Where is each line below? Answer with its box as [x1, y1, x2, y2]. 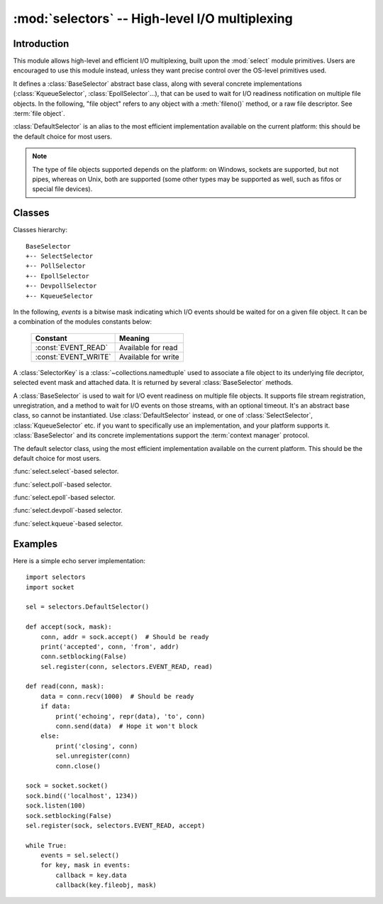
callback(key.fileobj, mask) [55, 881, 157, 889]
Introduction [13, 38, 70, 50]
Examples [13, 538, 58, 550]
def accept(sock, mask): [26, 623, 112, 631]
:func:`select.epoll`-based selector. [13, 494, 116, 502]
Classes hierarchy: [13, 226, 67, 234]
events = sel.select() [40, 851, 120, 859]
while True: [26, 842, 67, 849]
